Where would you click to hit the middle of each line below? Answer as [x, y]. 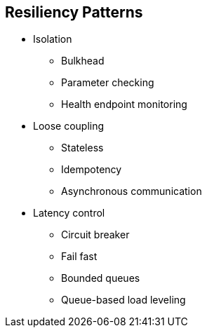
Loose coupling [69, 126]
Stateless [82, 148]
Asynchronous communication [132, 191]
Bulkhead [83, 61]
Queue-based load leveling [123, 300]
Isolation [53, 39]
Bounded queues [101, 278]
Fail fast [79, 257]
